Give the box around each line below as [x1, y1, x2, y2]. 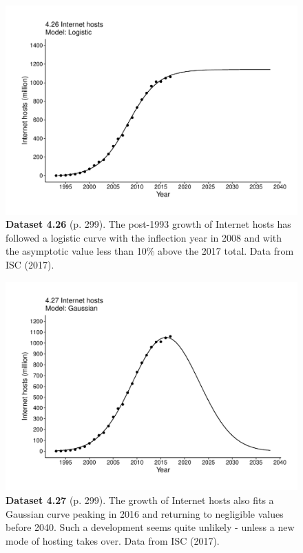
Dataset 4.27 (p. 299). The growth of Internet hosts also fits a [6, 492, 274, 507]
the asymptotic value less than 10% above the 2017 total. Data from [6, 244, 294, 258]
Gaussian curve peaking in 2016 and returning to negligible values [6, 506, 284, 521]
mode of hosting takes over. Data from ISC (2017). [6, 533, 220, 547]
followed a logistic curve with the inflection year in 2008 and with [6, 230, 282, 244]
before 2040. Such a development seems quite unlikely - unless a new [6, 520, 295, 534]
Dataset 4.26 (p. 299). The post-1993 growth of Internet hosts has [6, 217, 291, 231]
